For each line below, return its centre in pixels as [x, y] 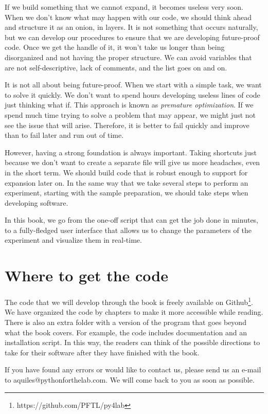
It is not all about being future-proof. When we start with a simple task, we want [133, 85]
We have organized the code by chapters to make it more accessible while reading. [134, 312]
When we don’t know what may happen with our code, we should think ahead [128, 17]
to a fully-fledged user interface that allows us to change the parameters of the [128, 230]
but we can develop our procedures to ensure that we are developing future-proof [132, 37]
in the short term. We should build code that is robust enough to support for [126, 172]
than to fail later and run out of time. [64, 135]
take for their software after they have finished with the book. [102, 352]
